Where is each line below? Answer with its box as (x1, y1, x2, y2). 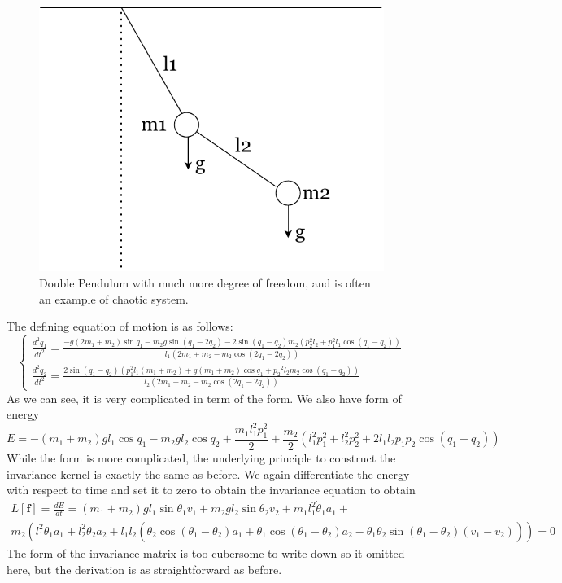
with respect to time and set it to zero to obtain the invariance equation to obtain (7, 481, 416, 498)
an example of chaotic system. (39, 290, 189, 307)
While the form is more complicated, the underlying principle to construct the (7, 449, 396, 467)
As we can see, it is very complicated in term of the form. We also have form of (7, 389, 402, 406)
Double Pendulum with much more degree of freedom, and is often (39, 274, 371, 291)
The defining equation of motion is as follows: (7, 318, 233, 335)
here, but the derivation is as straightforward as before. (7, 560, 282, 577)
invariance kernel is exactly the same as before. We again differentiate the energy (7, 465, 410, 482)
